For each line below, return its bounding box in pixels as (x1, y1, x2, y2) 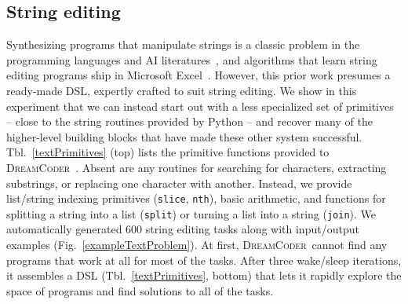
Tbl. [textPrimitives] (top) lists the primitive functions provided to (6, 144, 330, 160)
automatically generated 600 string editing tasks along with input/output (6, 221, 359, 237)
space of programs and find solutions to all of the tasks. (6, 282, 274, 299)
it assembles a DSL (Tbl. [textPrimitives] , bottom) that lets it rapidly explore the (6, 267, 402, 284)
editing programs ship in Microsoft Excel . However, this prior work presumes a (6, 67, 391, 83)
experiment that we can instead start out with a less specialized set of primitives (6, 97, 394, 114)
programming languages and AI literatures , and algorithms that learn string (6, 51, 377, 68)
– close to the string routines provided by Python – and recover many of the (6, 113, 373, 130)
